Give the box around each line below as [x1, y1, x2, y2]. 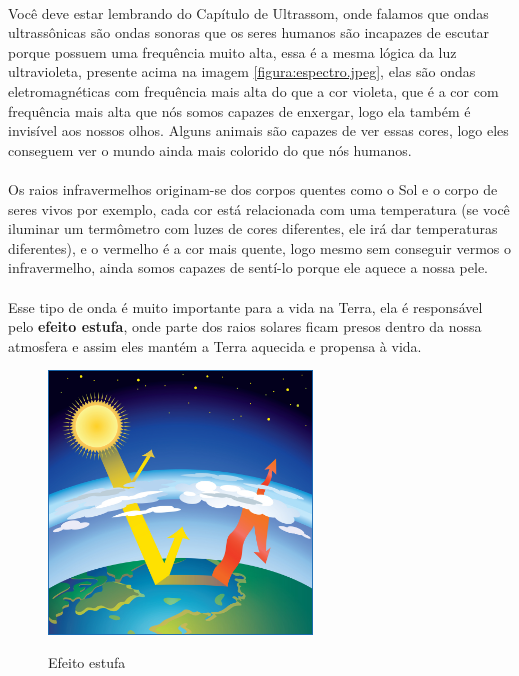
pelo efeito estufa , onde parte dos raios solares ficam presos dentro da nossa [8, 316, 482, 337]
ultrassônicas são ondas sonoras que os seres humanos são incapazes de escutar [8, 22, 490, 43]
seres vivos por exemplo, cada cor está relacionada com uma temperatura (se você [8, 198, 510, 219]
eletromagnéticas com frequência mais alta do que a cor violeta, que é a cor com [8, 80, 499, 101]
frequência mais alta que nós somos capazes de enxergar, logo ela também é [8, 100, 471, 121]
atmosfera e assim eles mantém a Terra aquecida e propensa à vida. [8, 335, 422, 356]
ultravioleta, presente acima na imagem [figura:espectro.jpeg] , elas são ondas [8, 61, 476, 82]
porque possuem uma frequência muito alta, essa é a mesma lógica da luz [8, 41, 457, 62]
